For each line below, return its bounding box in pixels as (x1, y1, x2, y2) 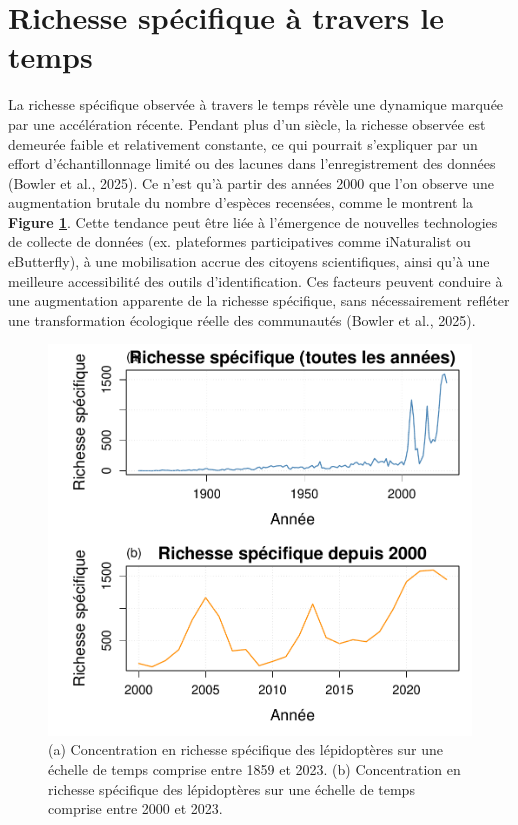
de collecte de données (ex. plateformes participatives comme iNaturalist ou (8, 231, 471, 252)
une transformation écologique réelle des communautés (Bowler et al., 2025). (8, 309, 476, 330)
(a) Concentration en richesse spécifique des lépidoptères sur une (48, 739, 443, 760)
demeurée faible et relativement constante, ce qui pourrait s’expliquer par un (8, 133, 478, 154)
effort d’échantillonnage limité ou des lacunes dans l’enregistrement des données (8, 153, 496, 174)
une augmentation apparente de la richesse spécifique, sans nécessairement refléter (8, 290, 510, 311)
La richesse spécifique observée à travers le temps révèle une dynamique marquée (8, 94, 504, 115)
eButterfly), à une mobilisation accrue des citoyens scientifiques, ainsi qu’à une (8, 251, 490, 272)
